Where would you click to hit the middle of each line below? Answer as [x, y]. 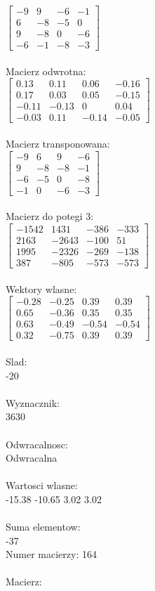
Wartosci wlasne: [42, 485]
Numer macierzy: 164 [51, 554]
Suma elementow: [43, 527]
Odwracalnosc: [37, 444]
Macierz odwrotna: [46, 71]
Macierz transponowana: [58, 144]
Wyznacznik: [33, 402]
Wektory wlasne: [41, 288]
